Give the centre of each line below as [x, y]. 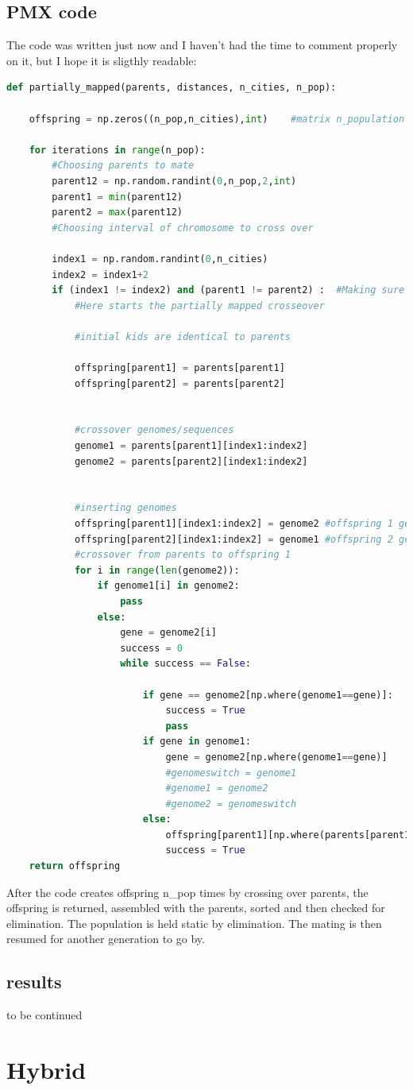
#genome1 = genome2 [217, 789]
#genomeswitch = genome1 [231, 773]
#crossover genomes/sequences [154, 430]
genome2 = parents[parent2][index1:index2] [191, 461]
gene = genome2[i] [168, 633]
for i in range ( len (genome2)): [157, 570]
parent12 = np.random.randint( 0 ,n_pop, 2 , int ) [174, 181]
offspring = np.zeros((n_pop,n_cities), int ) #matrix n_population [217, 119]
